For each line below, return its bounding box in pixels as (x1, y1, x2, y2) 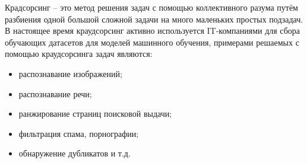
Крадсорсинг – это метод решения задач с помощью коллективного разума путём (5, 1, 298, 13)
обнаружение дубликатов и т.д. (18, 147, 131, 159)
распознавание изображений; (18, 67, 122, 79)
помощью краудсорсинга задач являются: (5, 47, 153, 60)
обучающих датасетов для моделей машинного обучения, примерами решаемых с (5, 36, 299, 48)
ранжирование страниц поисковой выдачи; (18, 107, 172, 120)
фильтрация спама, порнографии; (18, 127, 139, 139)
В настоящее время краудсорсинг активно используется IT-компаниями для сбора (5, 24, 300, 37)
